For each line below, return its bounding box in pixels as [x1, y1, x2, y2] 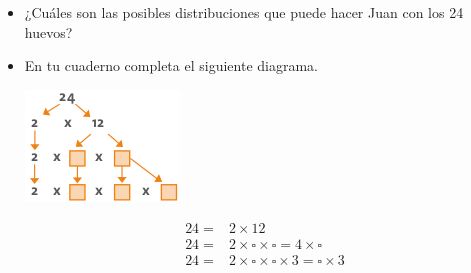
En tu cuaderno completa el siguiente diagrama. [24, 55, 318, 76]
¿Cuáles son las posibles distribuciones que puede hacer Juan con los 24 [24, 2, 464, 22]
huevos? [24, 21, 73, 42]
